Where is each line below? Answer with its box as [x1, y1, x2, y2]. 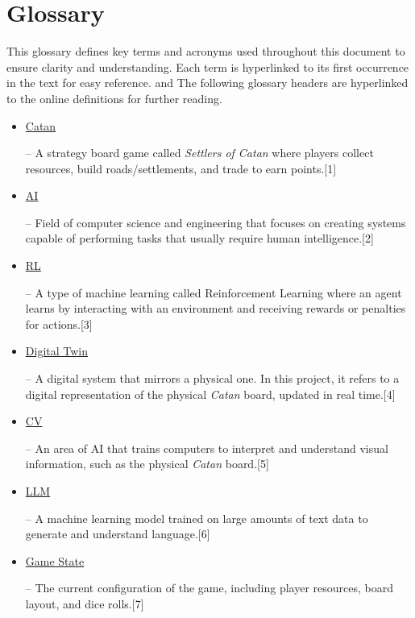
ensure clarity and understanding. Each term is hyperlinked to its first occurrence [6, 58, 409, 75]
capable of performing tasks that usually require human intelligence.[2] [25, 230, 374, 247]
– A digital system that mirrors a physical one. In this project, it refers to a [25, 370, 400, 387]
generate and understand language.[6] [25, 525, 210, 542]
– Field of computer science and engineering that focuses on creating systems [25, 214, 406, 230]
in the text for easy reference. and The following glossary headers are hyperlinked [6, 74, 409, 91]
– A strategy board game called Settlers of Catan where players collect [25, 144, 374, 161]
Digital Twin [25, 342, 89, 359]
